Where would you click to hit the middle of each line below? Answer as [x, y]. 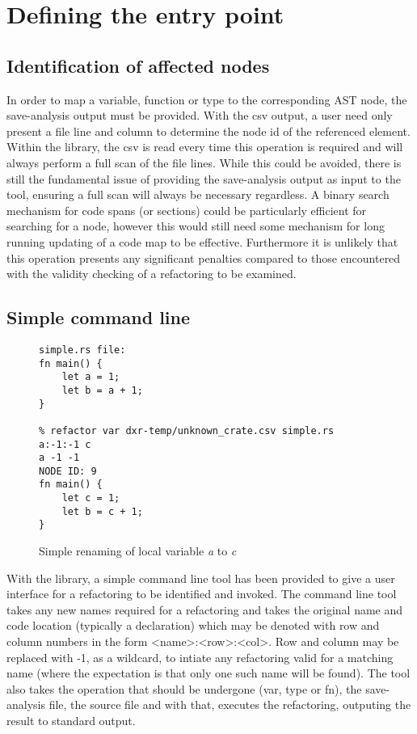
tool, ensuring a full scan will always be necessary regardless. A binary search [198, 194]
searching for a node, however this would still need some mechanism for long [196, 226]
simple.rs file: [82, 350]
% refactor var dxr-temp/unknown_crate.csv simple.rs [187, 430]
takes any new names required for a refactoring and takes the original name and [205, 609]
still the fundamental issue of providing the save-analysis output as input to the [204, 178]
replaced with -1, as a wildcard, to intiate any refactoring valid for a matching [200, 657]
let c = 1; [91, 498]
